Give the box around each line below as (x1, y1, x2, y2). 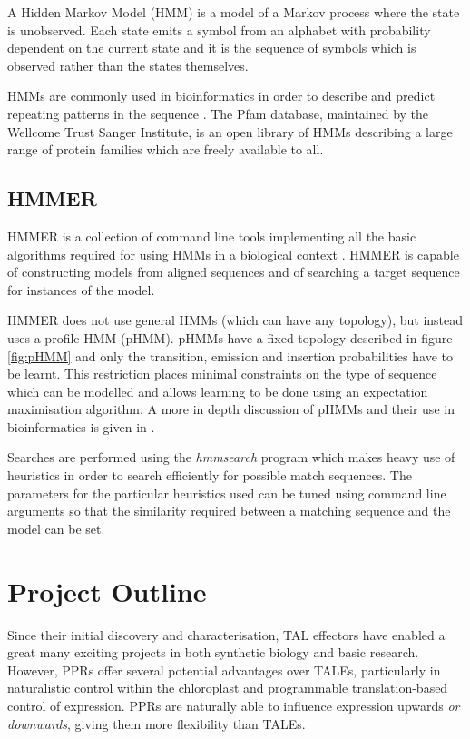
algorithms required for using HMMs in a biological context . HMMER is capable (7, 244, 459, 263)
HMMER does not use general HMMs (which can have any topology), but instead (7, 310, 464, 330)
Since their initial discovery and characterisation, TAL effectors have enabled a (7, 625, 446, 644)
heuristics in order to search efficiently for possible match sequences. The (7, 466, 412, 485)
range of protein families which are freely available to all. (7, 140, 324, 159)
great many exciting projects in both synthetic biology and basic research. (7, 643, 419, 662)
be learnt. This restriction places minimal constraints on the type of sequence (7, 364, 437, 383)
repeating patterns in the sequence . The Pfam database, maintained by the (7, 103, 429, 123)
